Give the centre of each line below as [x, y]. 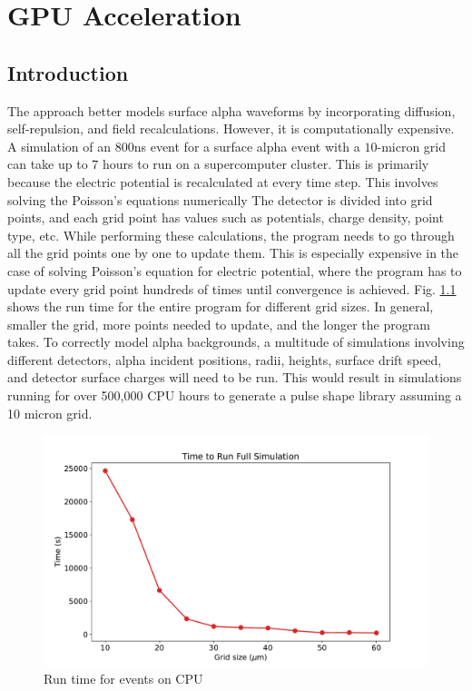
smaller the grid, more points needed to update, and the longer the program [219, 324]
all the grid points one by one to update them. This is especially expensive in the [233, 253]
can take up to [48, 164]
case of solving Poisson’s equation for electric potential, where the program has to [235, 270]
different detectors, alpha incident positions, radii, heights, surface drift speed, [225, 359]
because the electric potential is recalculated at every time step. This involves [223, 181]
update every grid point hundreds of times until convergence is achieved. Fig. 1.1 [232, 288]
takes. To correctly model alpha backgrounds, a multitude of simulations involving [236, 342]
